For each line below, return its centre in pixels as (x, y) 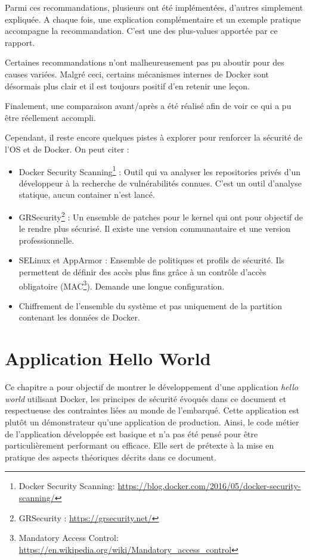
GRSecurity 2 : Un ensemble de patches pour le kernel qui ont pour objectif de (161, 216)
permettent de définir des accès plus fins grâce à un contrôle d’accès (142, 272)
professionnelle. (46, 240)
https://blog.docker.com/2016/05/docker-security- (209, 486)
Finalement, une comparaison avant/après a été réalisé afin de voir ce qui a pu (148, 106)
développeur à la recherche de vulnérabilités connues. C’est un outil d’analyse (160, 183)
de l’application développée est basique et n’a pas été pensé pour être (131, 433)
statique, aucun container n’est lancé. (87, 195)
